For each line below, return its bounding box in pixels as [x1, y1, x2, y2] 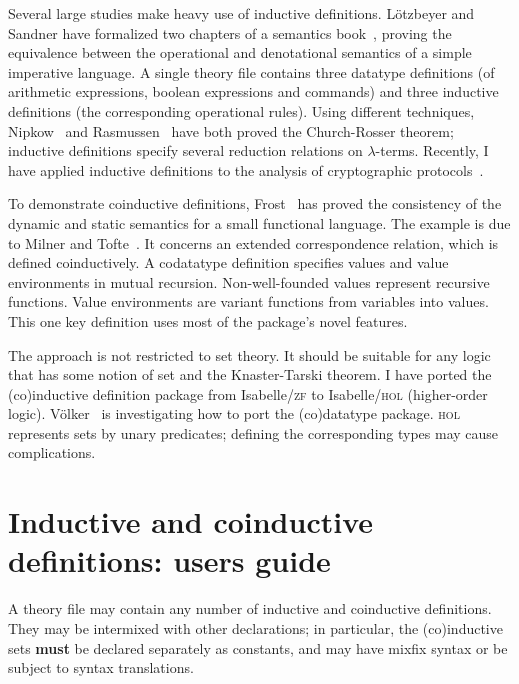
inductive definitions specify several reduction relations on [8, 140, 363, 161]
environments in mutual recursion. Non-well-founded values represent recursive [8, 271, 490, 292]
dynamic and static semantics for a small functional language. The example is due [8, 212, 511, 233]
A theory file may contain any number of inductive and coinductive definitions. [8, 598, 492, 619]
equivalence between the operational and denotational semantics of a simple [8, 42, 472, 63]
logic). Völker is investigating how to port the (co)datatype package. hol [8, 403, 460, 424]
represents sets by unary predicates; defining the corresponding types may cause [8, 422, 499, 443]
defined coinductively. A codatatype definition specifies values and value [8, 252, 449, 273]
